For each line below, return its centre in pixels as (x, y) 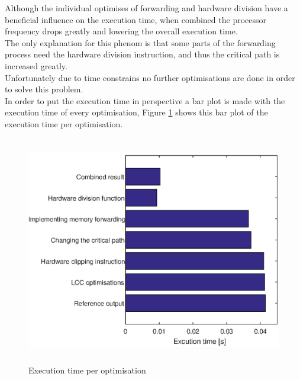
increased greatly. (36, 65)
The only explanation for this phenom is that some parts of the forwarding (140, 42)
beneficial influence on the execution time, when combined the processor (136, 19)
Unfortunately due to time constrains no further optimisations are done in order (150, 77)
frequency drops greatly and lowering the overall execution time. (121, 31)
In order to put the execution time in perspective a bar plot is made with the (145, 100)
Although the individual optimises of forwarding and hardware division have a (146, 8)
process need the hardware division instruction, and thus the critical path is (142, 54)
